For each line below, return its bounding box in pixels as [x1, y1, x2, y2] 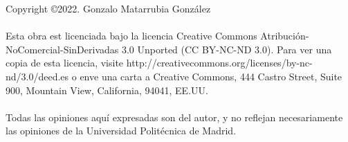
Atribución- [260, 28, 309, 43]
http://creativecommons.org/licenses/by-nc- [126, 55, 313, 70]
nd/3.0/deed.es [6, 69, 69, 83]
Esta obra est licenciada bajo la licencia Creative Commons [6, 28, 257, 43]
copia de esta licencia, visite [6, 55, 124, 70]
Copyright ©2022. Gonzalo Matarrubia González [6, 1, 211, 15]
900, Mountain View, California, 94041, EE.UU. [6, 82, 208, 97]
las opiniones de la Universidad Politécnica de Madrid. [6, 123, 237, 138]
